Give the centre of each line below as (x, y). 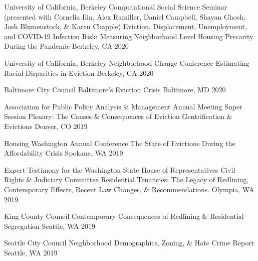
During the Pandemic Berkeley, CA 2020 (66, 46)
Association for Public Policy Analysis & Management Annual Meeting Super (123, 106)
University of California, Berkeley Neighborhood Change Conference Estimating (127, 62)
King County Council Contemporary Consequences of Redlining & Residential (124, 216)
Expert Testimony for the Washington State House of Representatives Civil (120, 169)
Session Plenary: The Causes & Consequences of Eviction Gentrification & (118, 116)
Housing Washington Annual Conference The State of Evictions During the (120, 143)
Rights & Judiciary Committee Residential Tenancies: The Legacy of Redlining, (126, 179)
